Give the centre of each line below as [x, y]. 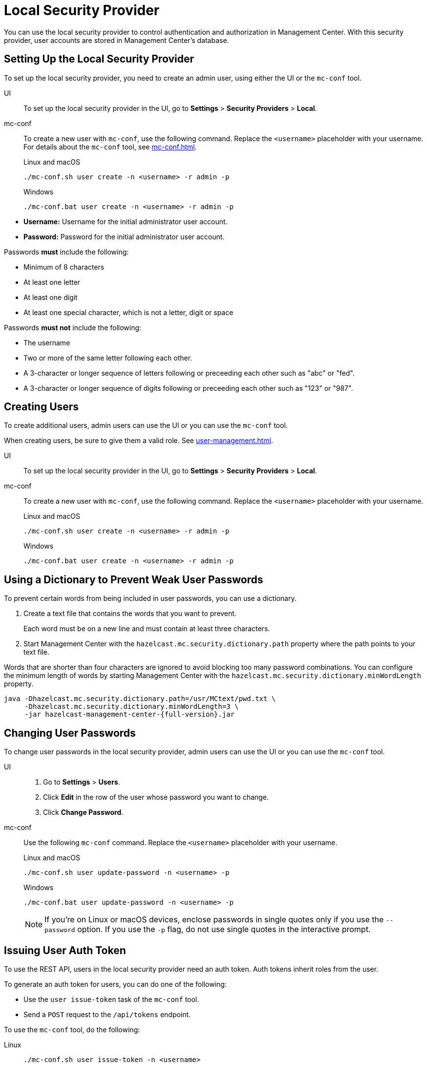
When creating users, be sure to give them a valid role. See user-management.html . [139, 441]
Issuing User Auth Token [65, 950]
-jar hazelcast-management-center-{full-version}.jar [130, 714]
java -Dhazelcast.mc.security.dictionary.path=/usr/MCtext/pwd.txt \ [140, 699]
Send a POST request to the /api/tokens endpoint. [107, 1014]
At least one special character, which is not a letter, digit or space [128, 312]
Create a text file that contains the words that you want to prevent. [130, 614]
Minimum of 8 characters [64, 267]
